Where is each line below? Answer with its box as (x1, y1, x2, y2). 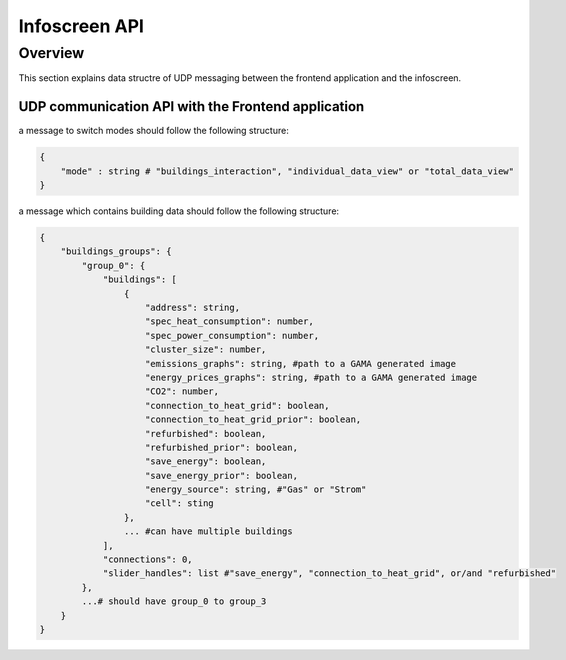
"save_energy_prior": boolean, (145, 470, 299, 481)
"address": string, (145, 301, 240, 313)
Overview (18, 44, 85, 62)
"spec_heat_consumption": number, (145, 316, 314, 327)
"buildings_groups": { (60, 246, 172, 257)
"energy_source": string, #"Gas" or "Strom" (145, 484, 367, 495)
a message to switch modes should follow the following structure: (18, 125, 289, 137)
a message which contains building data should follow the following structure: (18, 205, 340, 217)
